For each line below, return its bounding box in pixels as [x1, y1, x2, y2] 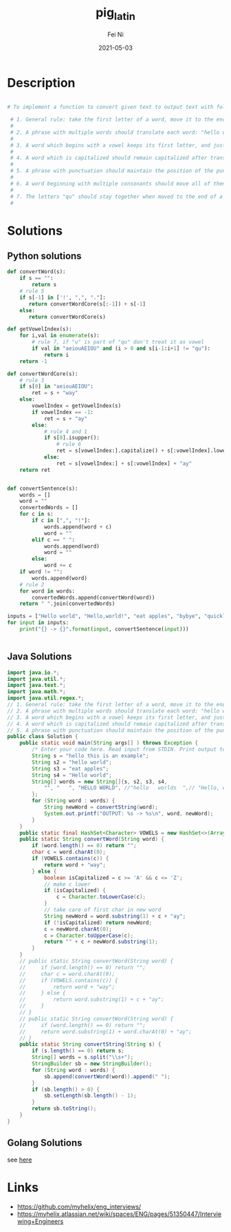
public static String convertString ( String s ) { [19, 1041, 162, 1048]
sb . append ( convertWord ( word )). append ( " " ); [43, 1073, 170, 1080]
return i [43, 351, 69, 358]
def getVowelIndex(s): [7, 326, 72, 332]
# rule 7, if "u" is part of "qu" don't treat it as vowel [32, 339, 205, 346]
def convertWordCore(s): [7, 370, 78, 377]
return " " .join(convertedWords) [19, 600, 115, 608]
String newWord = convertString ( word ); [43, 804, 158, 811]
